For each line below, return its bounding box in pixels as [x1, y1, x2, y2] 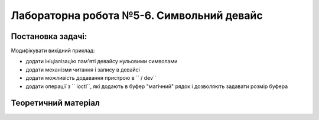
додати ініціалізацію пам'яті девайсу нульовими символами [25, 58, 178, 65]
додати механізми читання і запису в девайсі [25, 66, 140, 73]
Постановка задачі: [11, 31, 87, 41]
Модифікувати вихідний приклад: [11, 47, 95, 54]
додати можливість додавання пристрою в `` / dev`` [25, 74, 157, 82]
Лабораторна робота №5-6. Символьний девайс [11, 9, 263, 22]
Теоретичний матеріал [11, 98, 100, 108]
